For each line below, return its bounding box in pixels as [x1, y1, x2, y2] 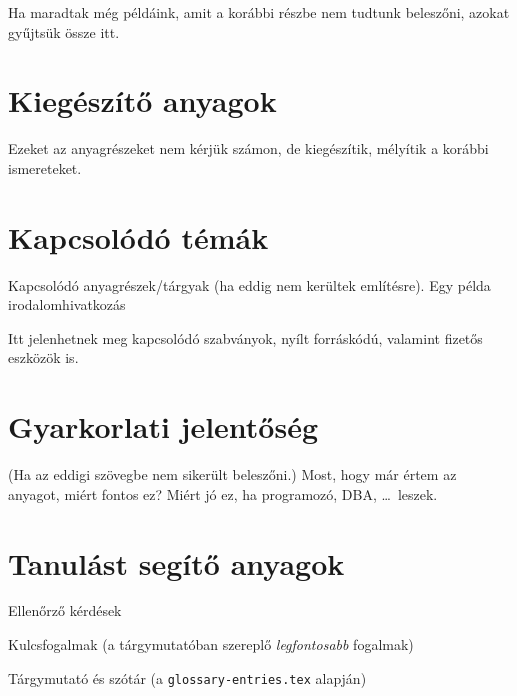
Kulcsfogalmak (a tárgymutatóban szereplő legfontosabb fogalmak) [8, 634, 414, 655]
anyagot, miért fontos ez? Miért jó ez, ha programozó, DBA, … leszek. [8, 483, 438, 504]
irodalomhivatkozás [8, 294, 126, 315]
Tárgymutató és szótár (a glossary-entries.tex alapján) [8, 667, 367, 688]
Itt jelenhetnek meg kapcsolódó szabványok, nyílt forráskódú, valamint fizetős [8, 327, 483, 348]
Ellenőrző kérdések [8, 600, 122, 621]
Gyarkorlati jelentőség [8, 406, 319, 447]
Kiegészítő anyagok [8, 80, 277, 121]
